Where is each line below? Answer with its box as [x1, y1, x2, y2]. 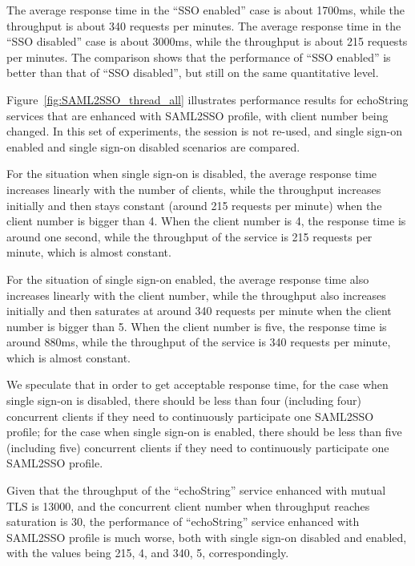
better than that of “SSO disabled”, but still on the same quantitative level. [6, 64, 379, 81]
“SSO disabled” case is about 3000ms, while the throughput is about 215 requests [6, 33, 408, 50]
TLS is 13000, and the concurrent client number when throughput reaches [6, 497, 370, 514]
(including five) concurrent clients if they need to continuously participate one [6, 439, 389, 455]
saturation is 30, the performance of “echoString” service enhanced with [6, 513, 360, 530]
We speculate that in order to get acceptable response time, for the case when [6, 376, 389, 393]
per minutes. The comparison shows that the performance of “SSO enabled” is [6, 48, 391, 65]
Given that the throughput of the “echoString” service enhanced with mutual [6, 482, 386, 499]
